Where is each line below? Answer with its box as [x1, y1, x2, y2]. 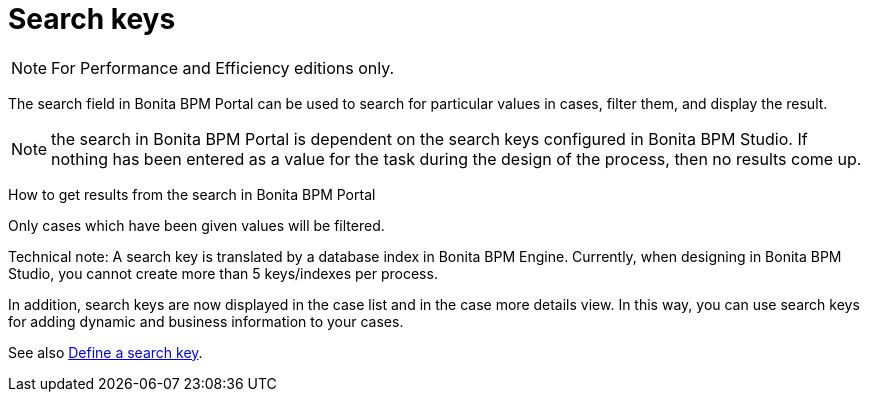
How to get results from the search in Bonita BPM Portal [8, 185, 376, 203]
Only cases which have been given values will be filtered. [8, 216, 385, 234]
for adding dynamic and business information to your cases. [8, 312, 404, 330]
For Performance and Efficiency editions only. [51, 57, 395, 78]
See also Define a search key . [8, 343, 203, 361]
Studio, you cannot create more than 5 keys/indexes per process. [8, 264, 438, 282]
